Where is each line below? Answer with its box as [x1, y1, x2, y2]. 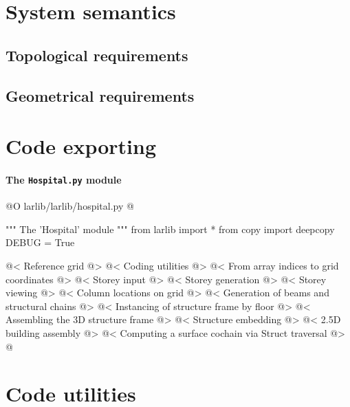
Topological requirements [6, 44, 188, 65]
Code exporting [6, 132, 156, 160]
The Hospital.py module [6, 172, 122, 186]
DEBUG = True [6, 235, 75, 250]
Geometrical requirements [6, 85, 195, 106]
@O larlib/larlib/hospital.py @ [6, 199, 134, 213]
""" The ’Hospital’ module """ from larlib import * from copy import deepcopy [6, 221, 335, 236]
